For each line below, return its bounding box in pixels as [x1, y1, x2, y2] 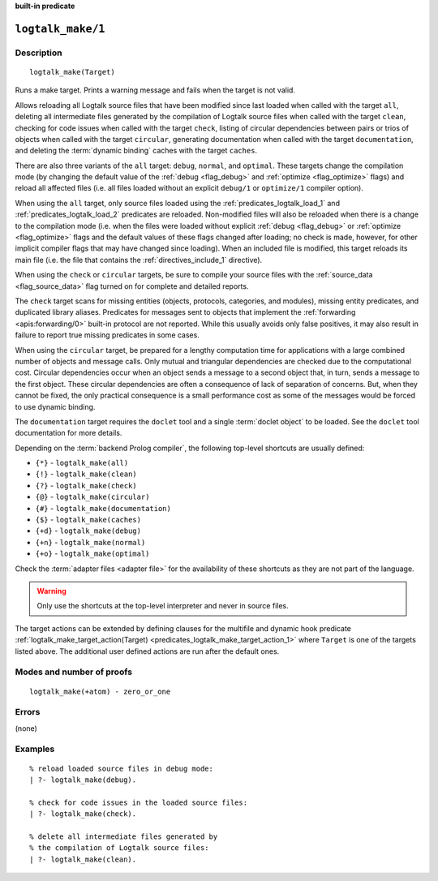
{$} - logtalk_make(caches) [35, 515, 142, 525]
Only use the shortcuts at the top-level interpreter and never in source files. [36, 601, 290, 611]
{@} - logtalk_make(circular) [35, 492, 150, 502]
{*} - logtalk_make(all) [35, 458, 129, 468]
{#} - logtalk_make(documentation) [35, 503, 172, 513]
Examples [15, 743, 55, 754]
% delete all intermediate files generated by [29, 832, 218, 841]
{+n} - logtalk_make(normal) [35, 537, 146, 547]
